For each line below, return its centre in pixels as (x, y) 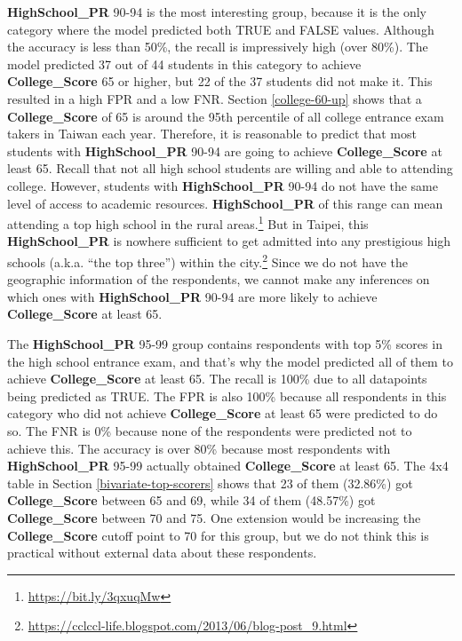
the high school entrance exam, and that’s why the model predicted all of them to (230, 361)
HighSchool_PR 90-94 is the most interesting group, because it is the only (217, 12)
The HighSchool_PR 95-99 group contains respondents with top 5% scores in (225, 344)
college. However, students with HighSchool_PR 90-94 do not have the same (223, 185)
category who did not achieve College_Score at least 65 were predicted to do (223, 413)
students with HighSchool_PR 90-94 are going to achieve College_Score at (225, 150)
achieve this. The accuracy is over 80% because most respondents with (199, 448)
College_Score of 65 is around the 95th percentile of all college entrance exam (226, 116)
